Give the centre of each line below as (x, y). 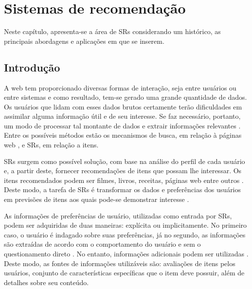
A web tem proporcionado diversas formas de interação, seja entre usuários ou (120, 87)
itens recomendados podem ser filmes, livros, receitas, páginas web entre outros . (124, 180)
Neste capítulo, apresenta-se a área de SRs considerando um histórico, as (112, 31)
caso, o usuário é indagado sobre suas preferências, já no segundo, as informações (125, 234)
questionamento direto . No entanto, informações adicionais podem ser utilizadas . (126, 254)
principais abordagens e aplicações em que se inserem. (84, 41)
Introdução (32, 67)
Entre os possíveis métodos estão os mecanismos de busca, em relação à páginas (123, 135)
